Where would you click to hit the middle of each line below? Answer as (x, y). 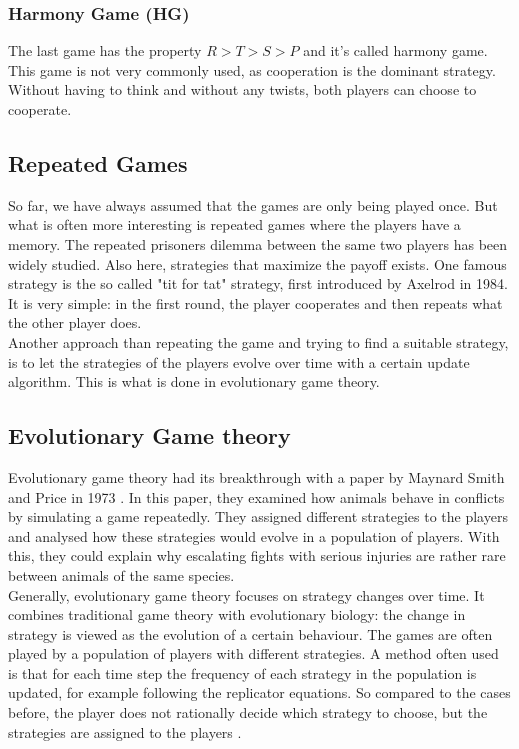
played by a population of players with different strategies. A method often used (253, 653)
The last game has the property (105, 50)
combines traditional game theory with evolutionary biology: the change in (237, 614)
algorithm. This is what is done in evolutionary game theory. (194, 381)
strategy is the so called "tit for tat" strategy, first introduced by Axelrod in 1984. (258, 283)
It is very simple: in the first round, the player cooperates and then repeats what (255, 302)
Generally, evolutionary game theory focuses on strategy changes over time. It (246, 594)
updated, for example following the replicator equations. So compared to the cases (259, 692)
